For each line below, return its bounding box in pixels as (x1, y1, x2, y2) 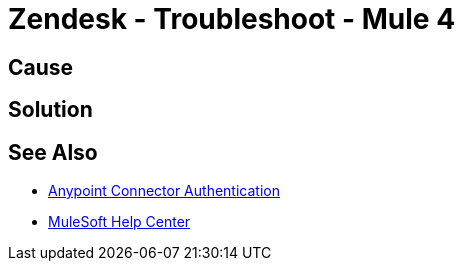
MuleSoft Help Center (48, 213, 191, 231)
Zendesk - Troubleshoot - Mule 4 (8, 2, 456, 36)
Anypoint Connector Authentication (48, 182, 280, 200)
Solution (8, 97, 93, 123)
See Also (8, 139, 98, 165)
